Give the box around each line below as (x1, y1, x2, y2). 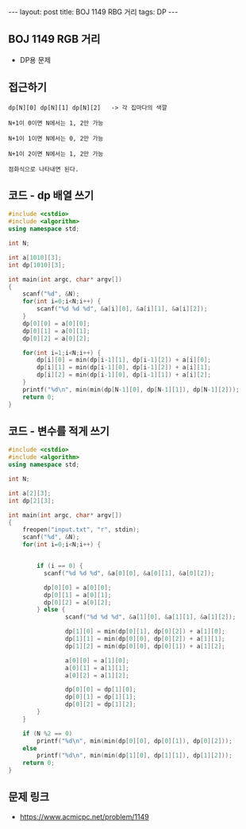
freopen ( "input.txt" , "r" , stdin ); (22, 526, 140, 534)
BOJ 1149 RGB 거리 (8, 33, 101, 46)
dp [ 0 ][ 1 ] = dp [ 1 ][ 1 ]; (64, 693, 136, 701)
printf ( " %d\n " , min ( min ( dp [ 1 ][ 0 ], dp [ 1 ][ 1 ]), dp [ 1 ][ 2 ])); (37, 752, 233, 760)
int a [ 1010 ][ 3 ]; (8, 253, 62, 261)
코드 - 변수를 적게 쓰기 (8, 424, 110, 438)
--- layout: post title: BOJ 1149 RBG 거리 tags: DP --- (8, 7, 179, 17)
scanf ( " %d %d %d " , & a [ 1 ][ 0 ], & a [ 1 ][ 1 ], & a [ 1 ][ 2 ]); (64, 613, 236, 621)
